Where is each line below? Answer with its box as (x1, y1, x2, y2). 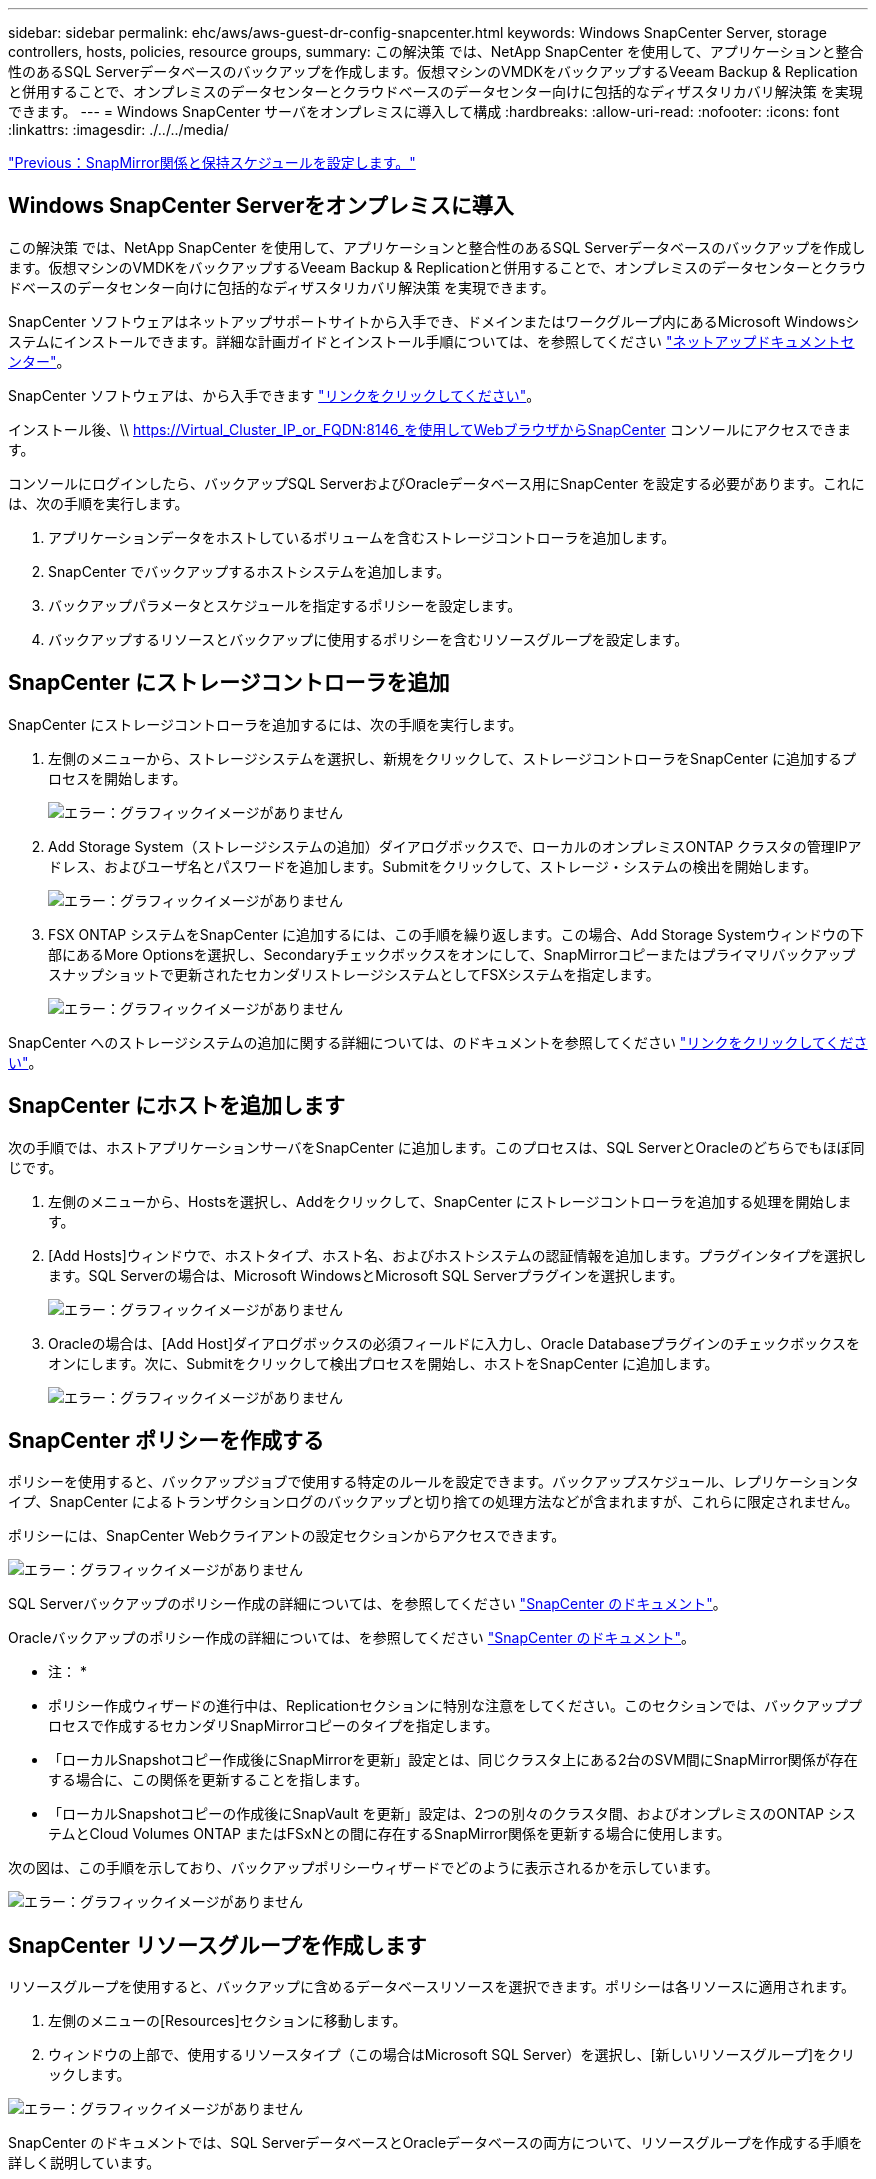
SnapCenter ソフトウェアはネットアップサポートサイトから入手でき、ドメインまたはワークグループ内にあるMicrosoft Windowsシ (8, 312, 860, 330)
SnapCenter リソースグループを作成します (8, 1932, 427, 1958)
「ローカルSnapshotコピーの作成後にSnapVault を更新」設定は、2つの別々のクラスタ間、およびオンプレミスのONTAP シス (48, 1805, 856, 1823)
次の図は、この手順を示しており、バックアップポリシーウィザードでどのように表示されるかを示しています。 (8, 1859, 719, 1877)
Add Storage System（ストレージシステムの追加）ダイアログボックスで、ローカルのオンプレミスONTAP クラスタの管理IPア (48, 837, 862, 855)
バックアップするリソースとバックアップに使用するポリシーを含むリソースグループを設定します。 (48, 630, 689, 648)
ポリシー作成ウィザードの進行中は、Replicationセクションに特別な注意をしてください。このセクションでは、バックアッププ (48, 1697, 863, 1715)
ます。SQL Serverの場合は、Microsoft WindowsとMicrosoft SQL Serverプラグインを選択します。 (48, 1266, 684, 1284)
